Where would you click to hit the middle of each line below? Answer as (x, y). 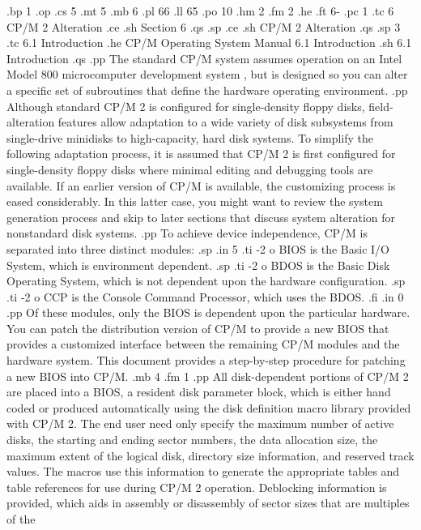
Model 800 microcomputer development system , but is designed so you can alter (207, 74)
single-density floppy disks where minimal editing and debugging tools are (190, 169)
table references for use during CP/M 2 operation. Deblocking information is (197, 487)
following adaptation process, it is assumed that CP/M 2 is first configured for (201, 154)
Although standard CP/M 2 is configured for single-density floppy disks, (186, 106)
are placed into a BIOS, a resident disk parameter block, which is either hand (199, 392)
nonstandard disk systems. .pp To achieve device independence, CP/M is (187, 233)
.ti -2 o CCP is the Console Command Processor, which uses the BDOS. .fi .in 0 (205, 296)
